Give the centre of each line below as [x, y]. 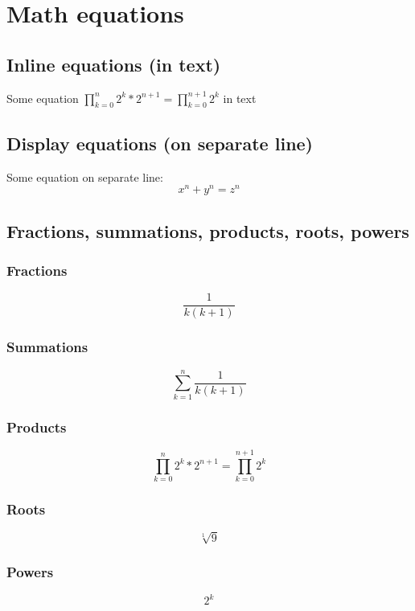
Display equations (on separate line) [160, 143]
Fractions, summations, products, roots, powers [208, 230]
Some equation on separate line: [85, 176]
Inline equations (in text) [114, 64]
